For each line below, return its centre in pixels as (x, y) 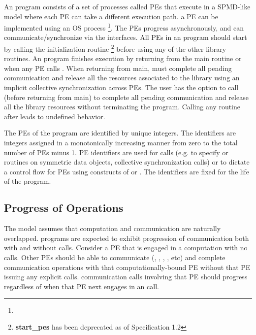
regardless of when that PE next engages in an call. (81, 286)
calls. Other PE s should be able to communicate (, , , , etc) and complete (115, 257)
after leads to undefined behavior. (55, 116)
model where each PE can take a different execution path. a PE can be (111, 16)
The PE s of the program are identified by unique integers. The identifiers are (120, 133)
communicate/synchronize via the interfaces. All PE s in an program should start (126, 37)
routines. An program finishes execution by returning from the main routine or (123, 58)
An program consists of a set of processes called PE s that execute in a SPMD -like (127, 6)
